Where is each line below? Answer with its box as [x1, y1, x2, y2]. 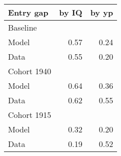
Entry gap [8, 7, 48, 18]
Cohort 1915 [8, 109, 51, 120]
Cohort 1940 [8, 65, 51, 77]
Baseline [8, 22, 37, 33]
